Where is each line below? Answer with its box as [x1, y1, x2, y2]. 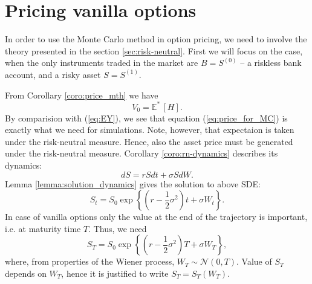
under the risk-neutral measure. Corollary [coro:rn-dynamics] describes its [5, 147, 278, 160]
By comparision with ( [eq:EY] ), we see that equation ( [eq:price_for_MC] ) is [5, 111, 288, 124]
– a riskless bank [240, 56, 302, 69]
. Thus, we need [88, 222, 147, 234]
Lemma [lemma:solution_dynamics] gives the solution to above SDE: [5, 177, 261, 190]
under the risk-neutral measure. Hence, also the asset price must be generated [5, 135, 293, 147]
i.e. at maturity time [5, 222, 81, 234]
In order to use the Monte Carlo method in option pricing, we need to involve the [5, 33, 307, 45]
